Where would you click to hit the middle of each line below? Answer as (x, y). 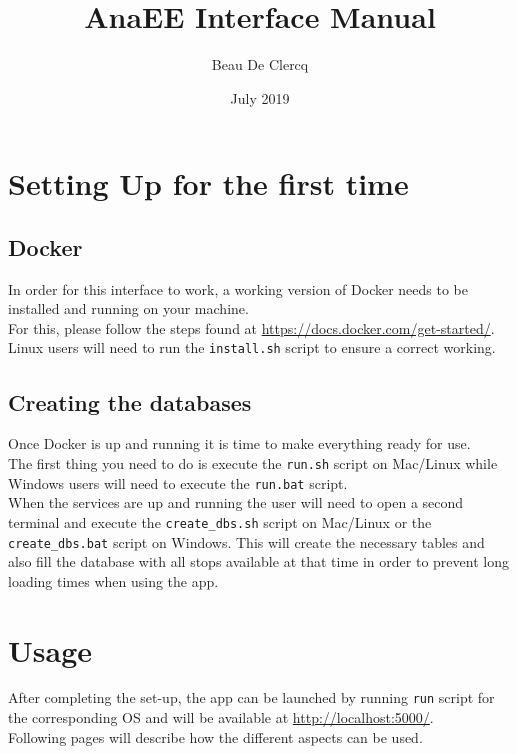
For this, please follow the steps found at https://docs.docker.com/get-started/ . (251, 327)
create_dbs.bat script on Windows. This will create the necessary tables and (246, 541)
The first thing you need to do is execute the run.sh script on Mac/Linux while (253, 462)
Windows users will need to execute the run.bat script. (178, 482)
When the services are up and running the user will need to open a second (236, 502)
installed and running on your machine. (128, 308)
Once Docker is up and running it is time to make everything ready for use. (239, 443)
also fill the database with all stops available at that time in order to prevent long (258, 561)
